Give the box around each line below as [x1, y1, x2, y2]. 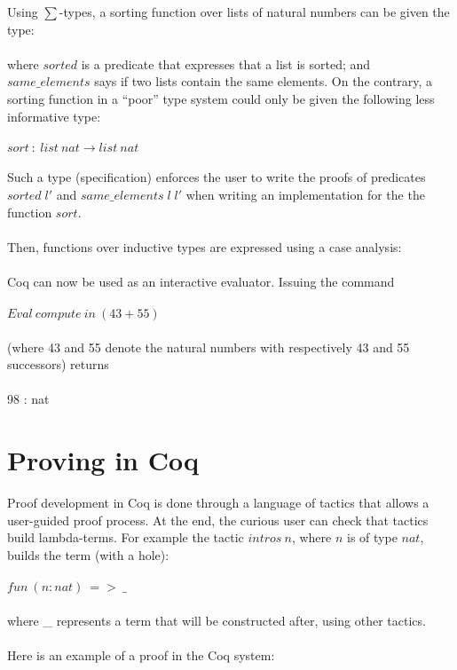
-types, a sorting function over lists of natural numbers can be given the [59, 3, 450, 20]
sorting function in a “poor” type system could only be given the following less [7, 89, 435, 107]
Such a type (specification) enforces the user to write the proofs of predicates [7, 168, 426, 186]
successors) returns [7, 355, 109, 374]
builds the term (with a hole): [7, 545, 169, 564]
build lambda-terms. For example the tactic [7, 528, 244, 547]
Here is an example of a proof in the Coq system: [7, 645, 275, 664]
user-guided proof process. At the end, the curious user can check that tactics [7, 510, 429, 529]
